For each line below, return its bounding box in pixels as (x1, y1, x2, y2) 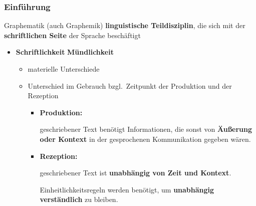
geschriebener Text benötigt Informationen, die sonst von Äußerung (40, 124, 252, 134)
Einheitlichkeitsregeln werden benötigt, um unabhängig (40, 184, 214, 194)
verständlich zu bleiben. (40, 194, 118, 204)
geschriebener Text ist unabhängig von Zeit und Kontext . (40, 167, 231, 178)
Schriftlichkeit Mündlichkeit (16, 47, 114, 57)
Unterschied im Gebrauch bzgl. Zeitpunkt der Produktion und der (28, 80, 232, 91)
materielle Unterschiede (28, 64, 100, 74)
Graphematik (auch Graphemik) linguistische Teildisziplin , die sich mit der (4, 20, 245, 31)
